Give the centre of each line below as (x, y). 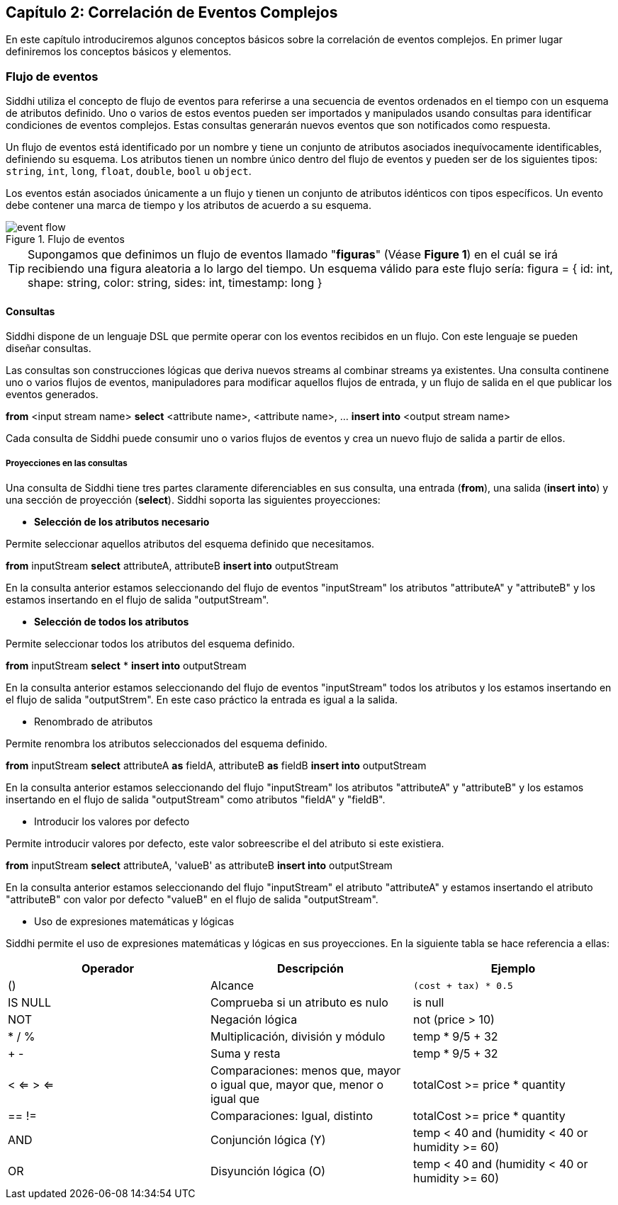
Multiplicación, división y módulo (298, 1037)
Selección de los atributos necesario (122, 522)
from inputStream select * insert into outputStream (126, 666)
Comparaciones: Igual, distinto (292, 1116)
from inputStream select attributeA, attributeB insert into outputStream (172, 566)
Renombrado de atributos (94, 722)
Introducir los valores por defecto (112, 822)
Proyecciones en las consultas (67, 463)
